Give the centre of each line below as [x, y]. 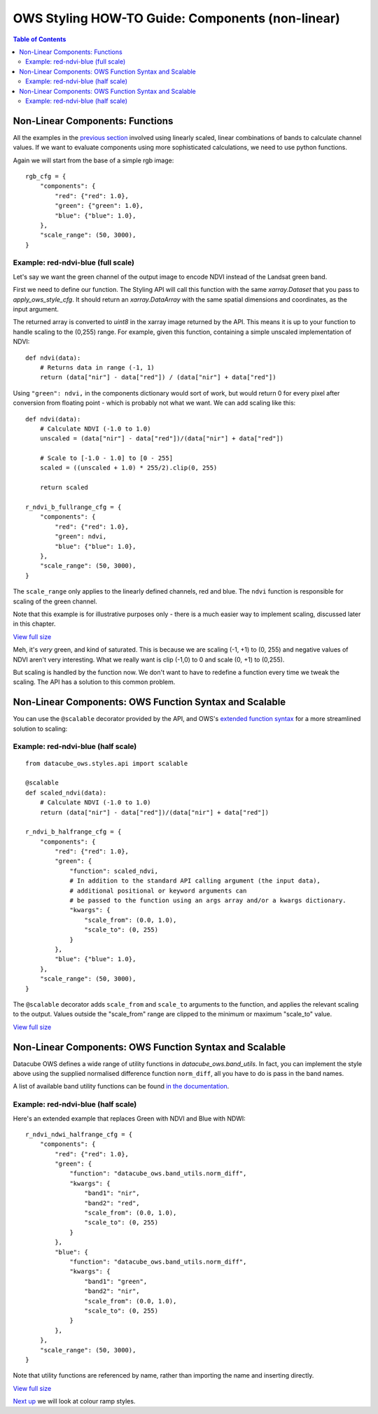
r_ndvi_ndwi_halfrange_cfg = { [79, 1134]
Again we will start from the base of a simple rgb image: [93, 160]
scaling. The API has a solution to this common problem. [94, 682]
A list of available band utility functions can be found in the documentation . [121, 1086]
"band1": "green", [116, 1281]
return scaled [64, 488]
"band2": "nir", [112, 1291]
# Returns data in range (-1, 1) [97, 367]
